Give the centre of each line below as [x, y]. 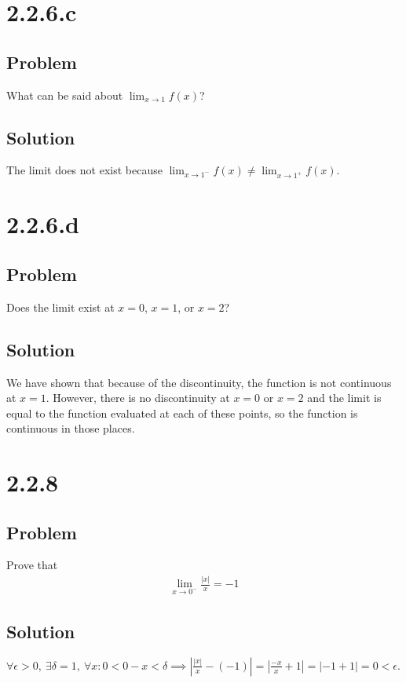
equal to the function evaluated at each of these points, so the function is [182, 413]
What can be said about [65, 95]
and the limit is [344, 398]
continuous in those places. [71, 428]
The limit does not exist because [84, 170]
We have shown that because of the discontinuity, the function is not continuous [199, 382]
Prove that [32, 565]
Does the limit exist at [60, 307]
